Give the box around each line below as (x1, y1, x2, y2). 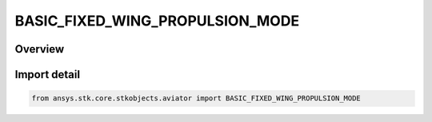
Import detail (14, 68, 80, 81)
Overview (14, 42, 65, 56)
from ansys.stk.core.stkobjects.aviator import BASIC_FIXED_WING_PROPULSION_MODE (31, 94, 362, 103)
